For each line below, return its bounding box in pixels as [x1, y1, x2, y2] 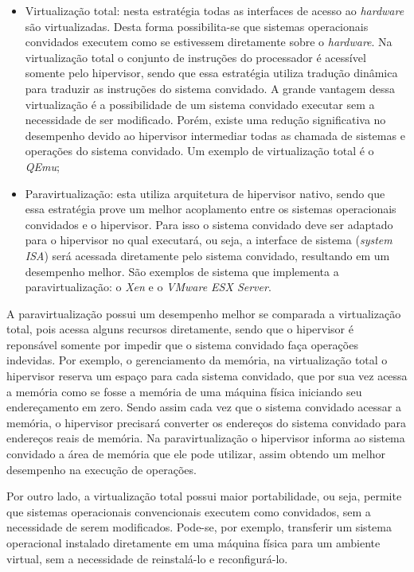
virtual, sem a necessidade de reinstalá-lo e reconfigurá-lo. [6, 550, 288, 566]
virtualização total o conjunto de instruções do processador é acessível [25, 49, 366, 65]
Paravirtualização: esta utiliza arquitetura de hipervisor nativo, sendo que [25, 185, 385, 201]
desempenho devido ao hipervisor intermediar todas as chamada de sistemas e [25, 126, 405, 143]
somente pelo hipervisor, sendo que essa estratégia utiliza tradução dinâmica [25, 64, 398, 81]
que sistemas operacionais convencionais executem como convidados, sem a [6, 503, 371, 519]
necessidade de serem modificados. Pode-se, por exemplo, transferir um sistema [6, 519, 392, 535]
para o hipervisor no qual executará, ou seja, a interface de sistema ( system [25, 232, 393, 248]
